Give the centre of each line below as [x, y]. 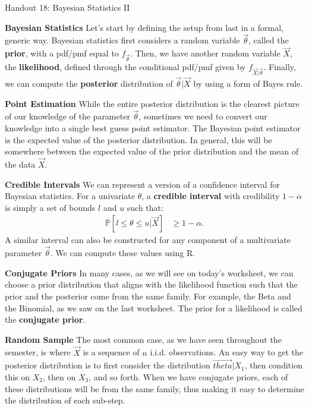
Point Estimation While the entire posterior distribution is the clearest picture [152, 103]
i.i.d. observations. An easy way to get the [227, 352]
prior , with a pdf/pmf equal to [62, 53]
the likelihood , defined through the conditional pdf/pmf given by [125, 66]
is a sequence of [111, 352]
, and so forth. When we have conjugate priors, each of [188, 376]
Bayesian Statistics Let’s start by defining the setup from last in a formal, [144, 27]
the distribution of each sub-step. [65, 400]
